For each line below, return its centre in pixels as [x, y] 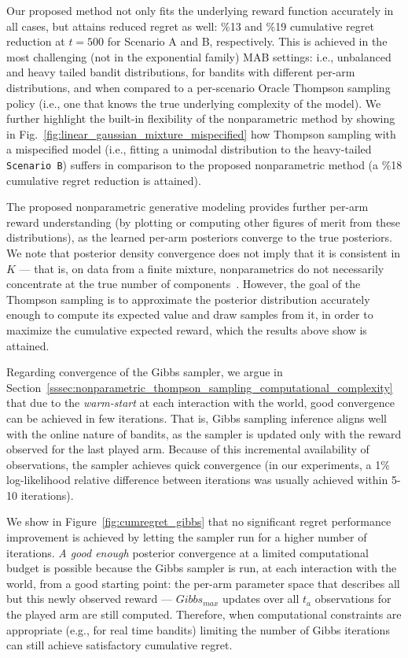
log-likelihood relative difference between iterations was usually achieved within [197, 480]
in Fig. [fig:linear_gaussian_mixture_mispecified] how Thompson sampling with [201, 133]
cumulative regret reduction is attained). [104, 180]
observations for [353, 599]
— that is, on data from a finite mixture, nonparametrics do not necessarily [202, 268]
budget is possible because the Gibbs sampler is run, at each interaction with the [202, 568]
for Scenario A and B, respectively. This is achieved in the [247, 41]
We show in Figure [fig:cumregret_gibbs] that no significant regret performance [199, 521]
